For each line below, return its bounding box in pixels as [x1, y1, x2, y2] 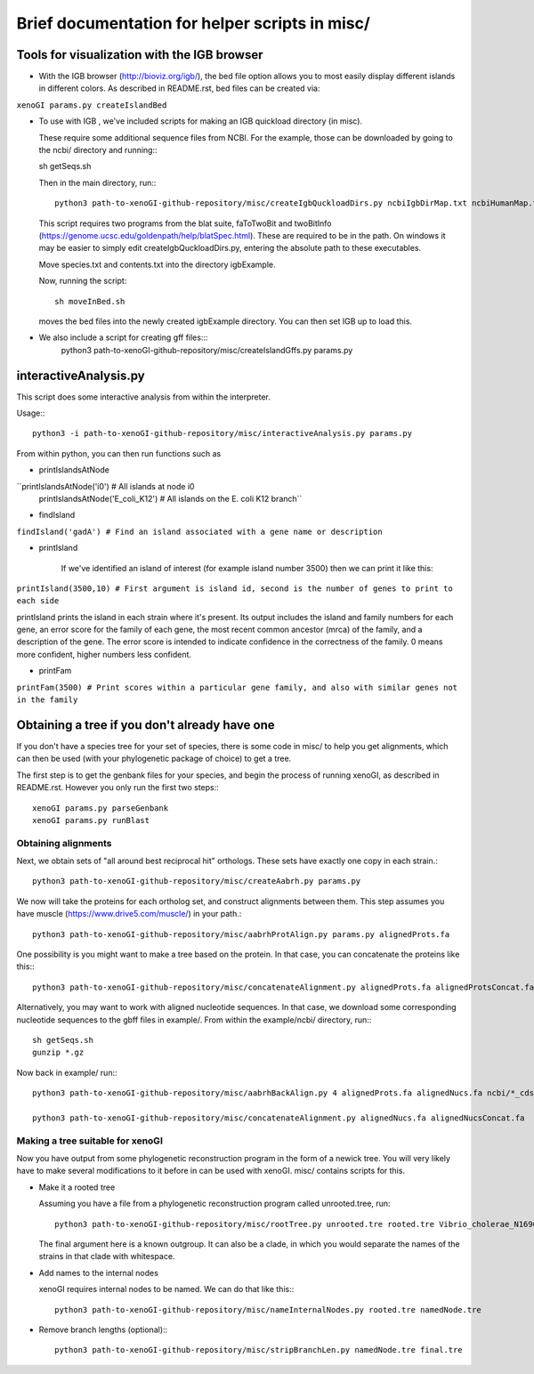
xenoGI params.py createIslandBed [16, 100, 167, 110]
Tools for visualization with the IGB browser [16, 47, 263, 62]
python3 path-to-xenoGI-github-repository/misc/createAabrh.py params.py [32, 877, 361, 886]
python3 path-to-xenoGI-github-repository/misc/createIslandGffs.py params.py [61, 344, 353, 355]
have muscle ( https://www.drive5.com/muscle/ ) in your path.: [16, 909, 242, 919]
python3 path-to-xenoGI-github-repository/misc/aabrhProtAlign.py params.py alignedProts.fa [32, 929, 450, 939]
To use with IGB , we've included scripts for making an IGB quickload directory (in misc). [38, 116, 363, 126]
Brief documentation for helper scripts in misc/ [16, 13, 371, 33]
